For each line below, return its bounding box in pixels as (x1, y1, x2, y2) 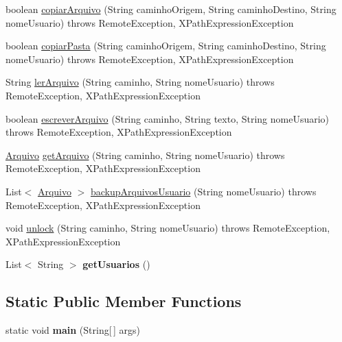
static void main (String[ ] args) (5, 323, 140, 337)
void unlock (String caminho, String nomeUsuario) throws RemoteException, (5, 221, 330, 235)
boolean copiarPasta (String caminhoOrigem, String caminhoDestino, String (5, 38, 326, 53)
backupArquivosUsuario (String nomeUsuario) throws (91, 184, 317, 198)
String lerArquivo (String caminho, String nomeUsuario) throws (5, 75, 275, 89)
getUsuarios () (82, 257, 150, 271)
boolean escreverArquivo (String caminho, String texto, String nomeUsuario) (5, 111, 330, 125)
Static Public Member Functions (5, 291, 242, 312)
